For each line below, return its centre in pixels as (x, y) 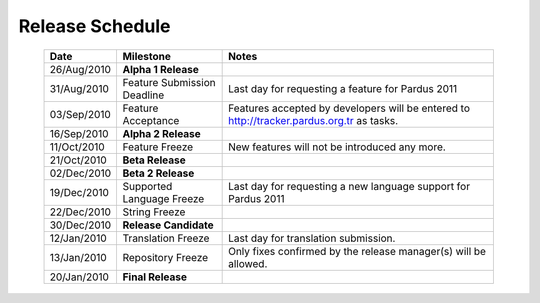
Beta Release (154, 160)
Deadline (143, 95)
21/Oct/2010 (78, 160)
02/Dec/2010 (80, 173)
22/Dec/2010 (80, 212)
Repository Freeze (165, 257)
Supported (147, 186)
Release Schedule (94, 26)
